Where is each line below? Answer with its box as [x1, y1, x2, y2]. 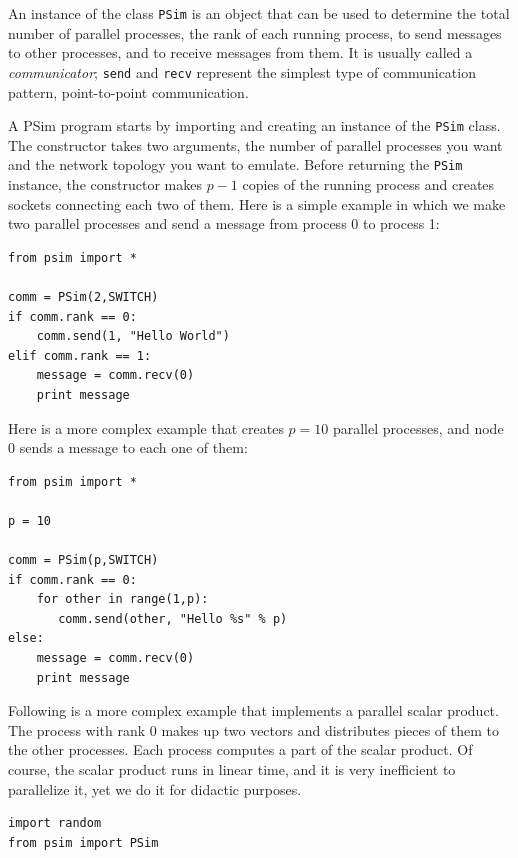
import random [8, 816, 102, 831]
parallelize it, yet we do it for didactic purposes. [8, 778, 302, 799]
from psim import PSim [8, 835, 159, 850]
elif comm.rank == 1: [8, 348, 152, 363]
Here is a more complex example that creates [8, 417, 284, 438]
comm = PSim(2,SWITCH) [8, 289, 159, 304]
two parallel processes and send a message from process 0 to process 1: [8, 213, 440, 234]
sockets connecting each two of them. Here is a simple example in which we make [8, 193, 506, 214]
